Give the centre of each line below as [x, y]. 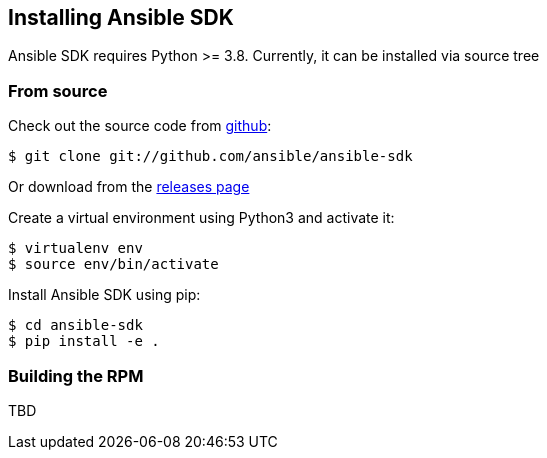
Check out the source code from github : [140, 126]
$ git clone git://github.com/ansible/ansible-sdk [210, 156]
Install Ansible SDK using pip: [104, 295]
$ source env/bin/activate [113, 264]
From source [58, 90]
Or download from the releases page [129, 187]
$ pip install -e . [84, 341]
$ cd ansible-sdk [75, 325]
